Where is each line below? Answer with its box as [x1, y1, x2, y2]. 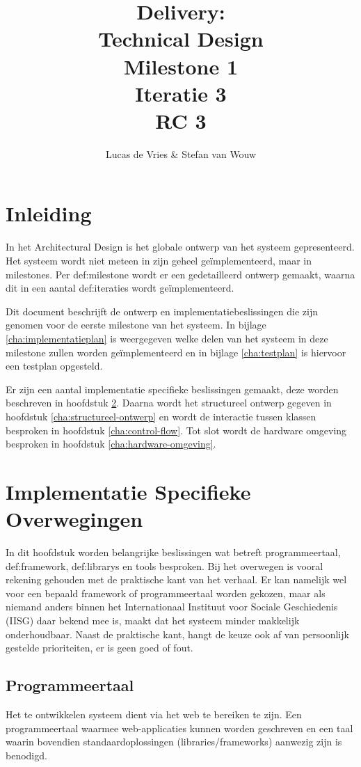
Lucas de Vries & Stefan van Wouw [105, 146, 257, 161]
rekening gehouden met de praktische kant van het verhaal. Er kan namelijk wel [6, 572, 347, 587]
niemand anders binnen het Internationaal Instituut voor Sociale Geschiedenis [6, 599, 338, 614]
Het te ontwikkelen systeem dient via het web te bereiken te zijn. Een [6, 706, 302, 721]
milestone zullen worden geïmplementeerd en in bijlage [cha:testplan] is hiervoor [6, 345, 346, 359]
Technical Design [98, 24, 264, 53]
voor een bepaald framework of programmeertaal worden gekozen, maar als [6, 585, 326, 600]
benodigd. [6, 748, 47, 762]
